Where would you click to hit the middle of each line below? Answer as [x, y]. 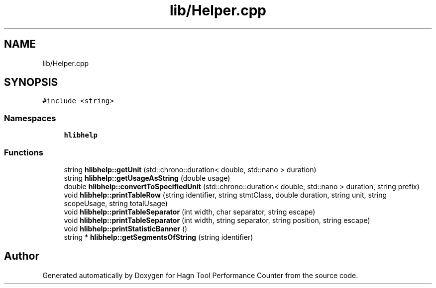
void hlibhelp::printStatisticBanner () [126, 228]
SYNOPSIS [31, 82]
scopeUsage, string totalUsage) [116, 203]
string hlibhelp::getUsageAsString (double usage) [147, 178]
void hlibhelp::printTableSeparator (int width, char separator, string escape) [190, 212]
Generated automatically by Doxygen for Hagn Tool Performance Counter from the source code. [200, 275]
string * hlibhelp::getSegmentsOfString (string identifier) [159, 237]
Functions [24, 152]
